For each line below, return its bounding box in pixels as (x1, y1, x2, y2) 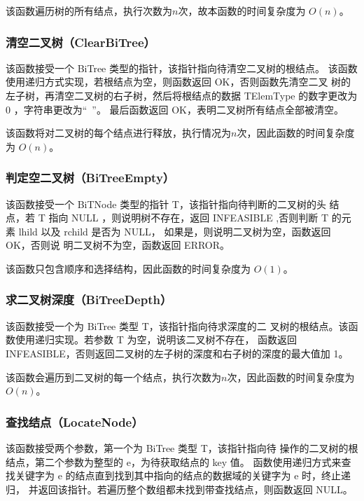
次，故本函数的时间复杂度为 (178, 4, 306, 18)
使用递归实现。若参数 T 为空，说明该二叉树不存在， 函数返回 (15, 332, 297, 347)
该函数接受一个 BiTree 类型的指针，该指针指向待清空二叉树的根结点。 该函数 (6, 60, 358, 75)
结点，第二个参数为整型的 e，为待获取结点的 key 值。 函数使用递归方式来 (6, 454, 342, 469)
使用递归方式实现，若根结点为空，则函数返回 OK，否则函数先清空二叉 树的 (6, 74, 351, 89)
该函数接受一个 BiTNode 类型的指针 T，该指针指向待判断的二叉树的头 (6, 196, 326, 211)
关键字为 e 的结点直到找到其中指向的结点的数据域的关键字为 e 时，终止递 (15, 468, 351, 483)
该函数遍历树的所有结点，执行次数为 (6, 4, 172, 18)
